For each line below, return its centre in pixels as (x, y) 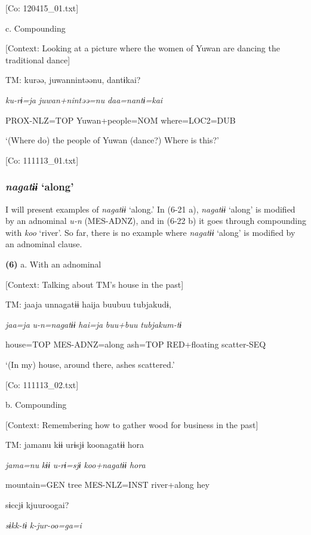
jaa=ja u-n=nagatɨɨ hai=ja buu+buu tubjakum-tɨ (94, 324)
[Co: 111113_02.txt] (42, 384)
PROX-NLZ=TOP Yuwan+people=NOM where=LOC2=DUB (121, 120)
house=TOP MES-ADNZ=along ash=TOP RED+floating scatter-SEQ (136, 344)
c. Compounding (36, 28)
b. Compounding (36, 405)
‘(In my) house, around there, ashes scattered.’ (90, 364)
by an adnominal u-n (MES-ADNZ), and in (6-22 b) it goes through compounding (156, 221)
